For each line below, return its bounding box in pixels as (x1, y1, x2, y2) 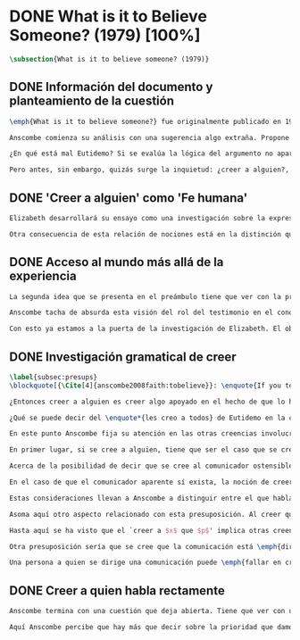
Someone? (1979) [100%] (9, 25, 201, 46)
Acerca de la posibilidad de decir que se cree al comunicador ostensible (9, 461, 294, 470)
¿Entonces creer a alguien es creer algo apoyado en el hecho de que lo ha (9, 397, 297, 406)
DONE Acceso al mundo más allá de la (9, 254, 224, 270)
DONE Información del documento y (9, 79, 213, 95)
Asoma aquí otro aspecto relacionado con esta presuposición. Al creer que (9, 510, 297, 519)
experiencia (9, 269, 78, 284)
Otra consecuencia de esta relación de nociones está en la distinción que (9, 229, 297, 238)
